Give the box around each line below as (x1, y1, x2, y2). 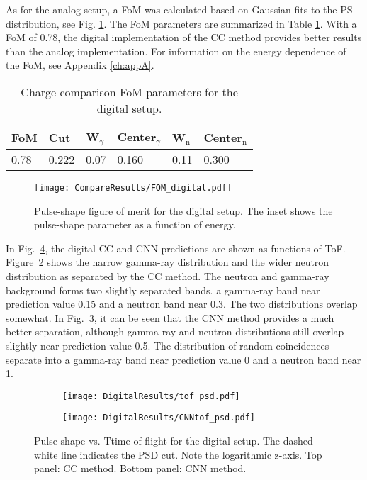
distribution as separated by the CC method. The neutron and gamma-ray (6, 268, 329, 283)
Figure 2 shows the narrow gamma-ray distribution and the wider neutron (6, 255, 329, 269)
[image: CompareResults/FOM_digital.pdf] (34, 182, 232, 193)
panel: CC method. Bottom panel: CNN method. (34, 461, 247, 476)
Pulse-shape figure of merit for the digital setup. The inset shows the (34, 203, 333, 218)
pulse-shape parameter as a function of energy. (34, 217, 236, 232)
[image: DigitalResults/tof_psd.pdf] (62, 391, 240, 401)
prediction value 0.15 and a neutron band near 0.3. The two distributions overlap (6, 296, 358, 311)
